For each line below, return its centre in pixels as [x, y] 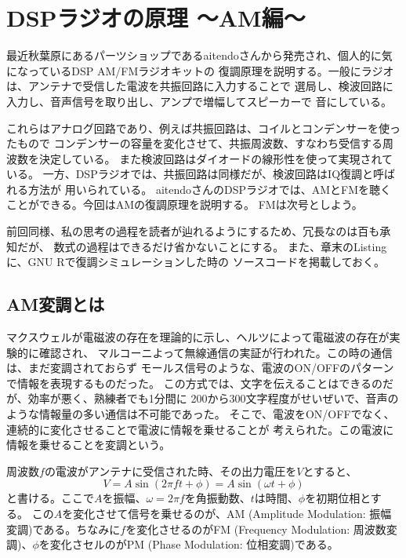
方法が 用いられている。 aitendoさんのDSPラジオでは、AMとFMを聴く [210, 189]
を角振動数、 [217, 498]
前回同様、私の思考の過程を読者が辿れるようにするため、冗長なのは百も [193, 231]
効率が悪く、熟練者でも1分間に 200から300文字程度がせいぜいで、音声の [213, 398]
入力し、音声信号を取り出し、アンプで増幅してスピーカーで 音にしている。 [199, 101]
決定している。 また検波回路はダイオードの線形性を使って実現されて [216, 158]
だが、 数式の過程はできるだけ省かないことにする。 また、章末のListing [202, 246]
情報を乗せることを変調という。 [89, 445]
